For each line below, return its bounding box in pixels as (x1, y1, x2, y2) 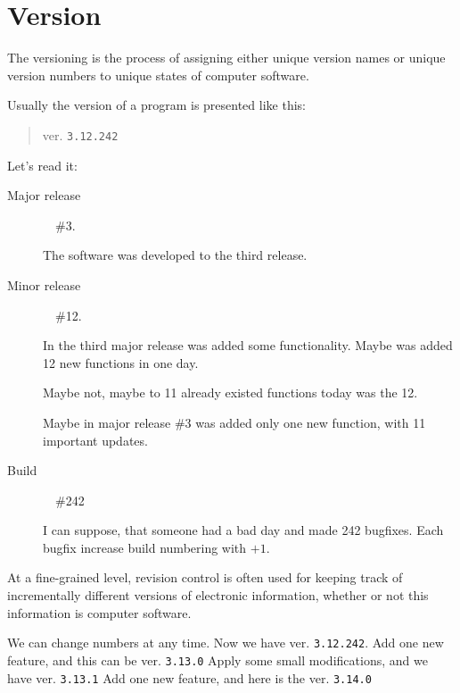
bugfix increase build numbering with (43, 538, 247, 556)
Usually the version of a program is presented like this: (7, 96, 306, 114)
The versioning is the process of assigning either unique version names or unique (7, 48, 446, 67)
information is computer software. (7, 603, 192, 622)
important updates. (43, 430, 148, 449)
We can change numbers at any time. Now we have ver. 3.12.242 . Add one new (7, 633, 444, 652)
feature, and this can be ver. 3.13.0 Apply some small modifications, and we (7, 650, 428, 669)
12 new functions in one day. (43, 353, 199, 372)
